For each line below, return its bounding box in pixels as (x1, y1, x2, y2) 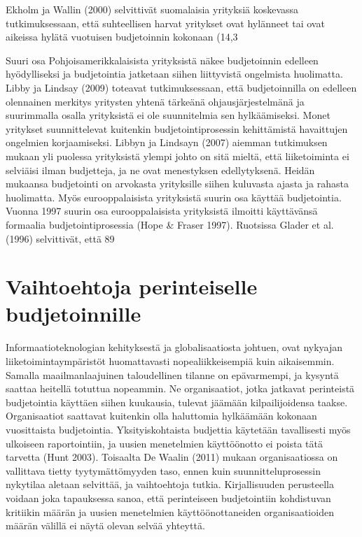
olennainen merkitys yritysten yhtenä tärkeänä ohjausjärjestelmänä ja (6, 94, 305, 108)
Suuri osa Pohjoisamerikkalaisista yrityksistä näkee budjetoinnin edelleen (6, 52, 319, 67)
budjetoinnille (6, 299, 141, 328)
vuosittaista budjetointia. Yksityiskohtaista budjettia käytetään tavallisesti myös (6, 422, 351, 436)
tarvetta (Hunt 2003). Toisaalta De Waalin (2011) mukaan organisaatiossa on (6, 450, 338, 464)
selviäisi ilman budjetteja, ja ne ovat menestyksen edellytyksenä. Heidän (6, 162, 315, 177)
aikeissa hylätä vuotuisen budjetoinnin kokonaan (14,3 (6, 29, 238, 44)
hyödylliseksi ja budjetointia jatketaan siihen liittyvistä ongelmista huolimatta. (6, 66, 343, 81)
